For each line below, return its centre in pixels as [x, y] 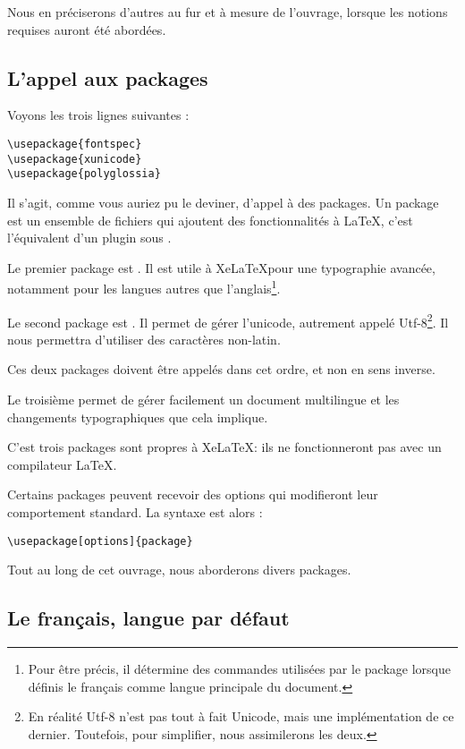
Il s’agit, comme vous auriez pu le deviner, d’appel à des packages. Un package [223, 202]
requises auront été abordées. [87, 29]
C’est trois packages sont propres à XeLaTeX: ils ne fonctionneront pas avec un [224, 447]
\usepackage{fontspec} [75, 144]
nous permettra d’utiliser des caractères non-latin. [144, 339]
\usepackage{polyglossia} [84, 174]
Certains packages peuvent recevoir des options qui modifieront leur [193, 494]
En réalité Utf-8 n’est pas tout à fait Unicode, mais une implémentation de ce [241, 716]
